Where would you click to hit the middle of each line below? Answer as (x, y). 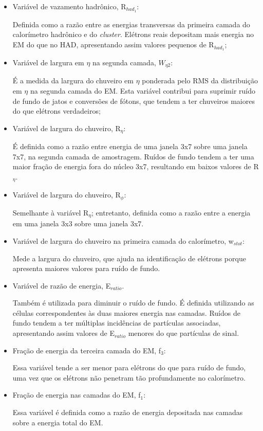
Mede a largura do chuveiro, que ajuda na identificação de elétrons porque (129, 258)
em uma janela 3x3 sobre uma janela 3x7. (78, 223)
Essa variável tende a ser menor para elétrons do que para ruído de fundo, (129, 367)
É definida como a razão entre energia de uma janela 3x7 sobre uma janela (130, 146)
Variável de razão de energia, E (62, 285)
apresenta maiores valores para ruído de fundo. (86, 268)
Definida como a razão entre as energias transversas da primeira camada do (131, 24)
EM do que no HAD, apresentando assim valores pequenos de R (113, 44)
